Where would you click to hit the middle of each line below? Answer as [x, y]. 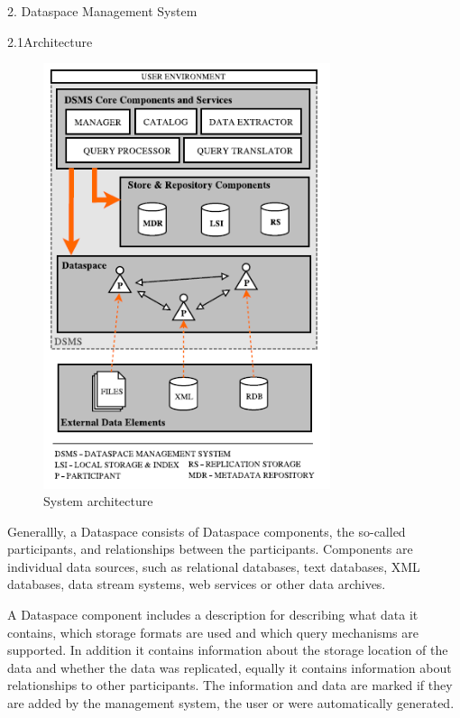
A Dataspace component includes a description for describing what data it [213, 615]
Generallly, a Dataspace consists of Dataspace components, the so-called [207, 531]
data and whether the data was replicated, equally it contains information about [230, 667]
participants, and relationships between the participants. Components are [210, 549]
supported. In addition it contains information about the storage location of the [228, 650]
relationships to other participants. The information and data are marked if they [230, 685]
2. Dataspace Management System [102, 11]
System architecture [98, 501]
